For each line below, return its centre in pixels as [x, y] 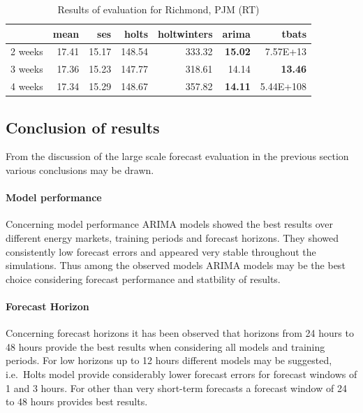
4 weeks [27, 86]
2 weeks [27, 51]
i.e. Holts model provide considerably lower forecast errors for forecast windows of [181, 374]
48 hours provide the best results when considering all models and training [165, 346]
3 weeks [27, 69]
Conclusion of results [83, 127]
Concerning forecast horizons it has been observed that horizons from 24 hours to [180, 333]
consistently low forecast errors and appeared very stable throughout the [161, 251]
